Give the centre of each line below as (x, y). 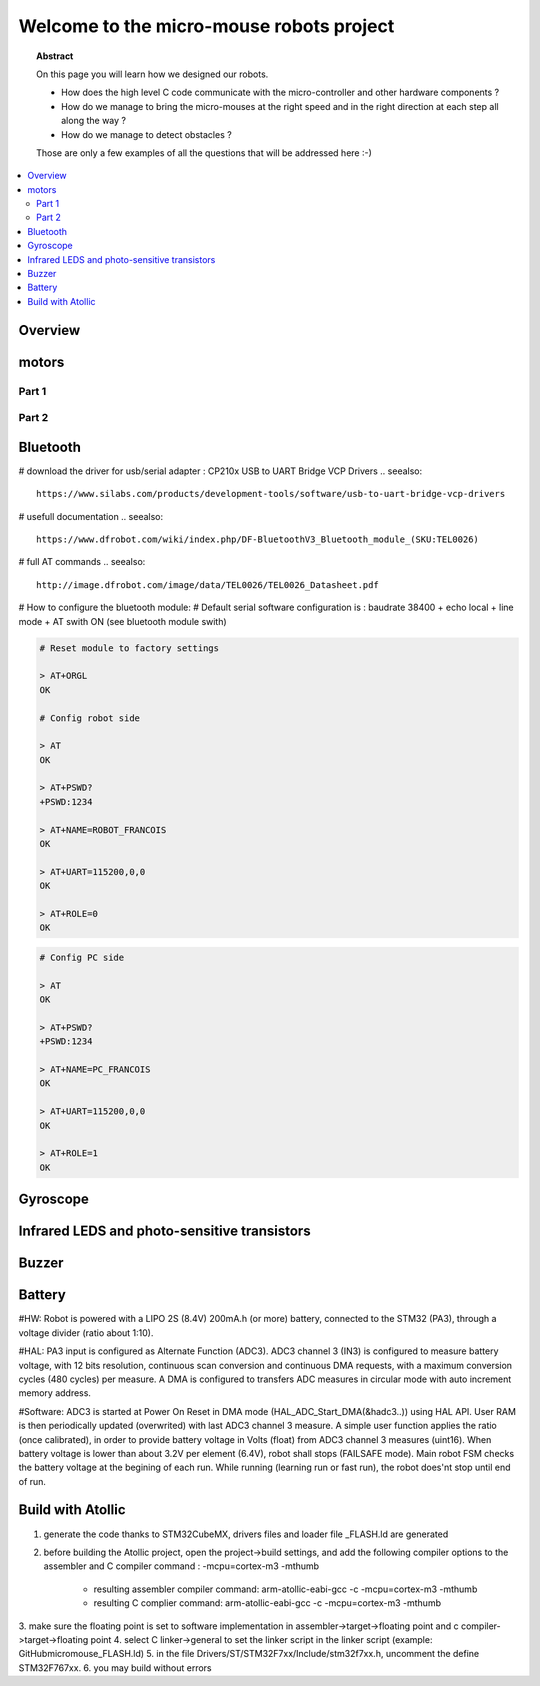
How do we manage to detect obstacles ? (146, 134)
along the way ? (94, 121)
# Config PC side (82, 957)
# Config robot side (89, 718)
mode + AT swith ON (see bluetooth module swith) (122, 621)
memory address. (55, 1393)
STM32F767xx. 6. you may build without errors (115, 1667)
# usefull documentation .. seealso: (91, 516)
